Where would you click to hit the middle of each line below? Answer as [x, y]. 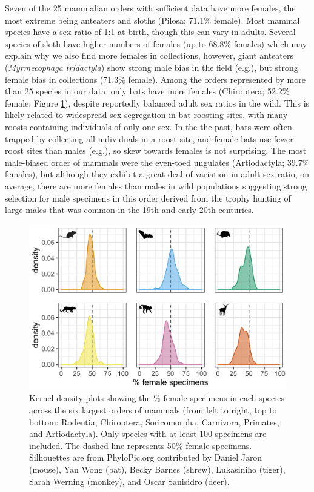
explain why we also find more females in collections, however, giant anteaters [149, 55]
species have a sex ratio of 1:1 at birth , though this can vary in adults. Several [150, 32]
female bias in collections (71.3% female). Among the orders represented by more [155, 79]
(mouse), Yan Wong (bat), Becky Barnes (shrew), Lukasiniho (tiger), [157, 469]
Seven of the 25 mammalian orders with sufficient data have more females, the [150, 8]
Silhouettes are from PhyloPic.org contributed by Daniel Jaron [146, 457]
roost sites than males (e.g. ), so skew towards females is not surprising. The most [156, 150]
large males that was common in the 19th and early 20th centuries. [129, 210]
